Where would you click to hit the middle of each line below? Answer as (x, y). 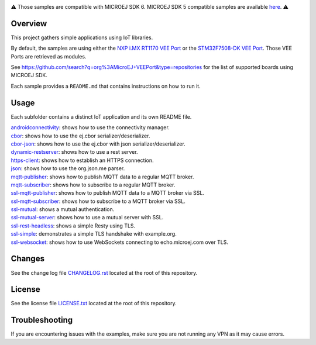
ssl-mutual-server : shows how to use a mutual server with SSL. (87, 218)
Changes (28, 259)
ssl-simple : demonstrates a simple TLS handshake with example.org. (94, 234)
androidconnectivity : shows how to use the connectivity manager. (90, 127)
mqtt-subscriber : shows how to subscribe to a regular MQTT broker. (93, 185)
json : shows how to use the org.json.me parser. (68, 168)
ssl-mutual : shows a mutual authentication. (63, 209)
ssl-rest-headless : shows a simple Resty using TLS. (73, 226)
